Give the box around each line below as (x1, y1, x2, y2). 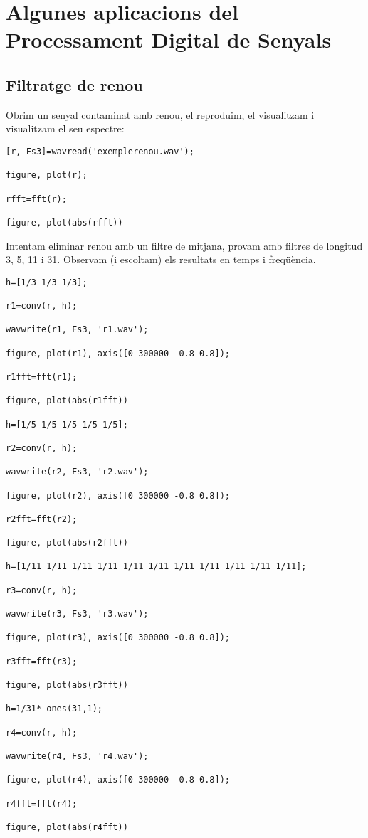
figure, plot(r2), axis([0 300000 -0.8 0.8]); (6, 490, 230, 501)
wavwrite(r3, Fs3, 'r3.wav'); (6, 609, 149, 620)
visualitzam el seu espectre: (6, 121, 125, 136)
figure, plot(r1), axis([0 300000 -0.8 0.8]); (6, 348, 230, 359)
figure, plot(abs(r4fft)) (6, 822, 128, 832)
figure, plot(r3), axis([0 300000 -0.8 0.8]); (6, 632, 230, 643)
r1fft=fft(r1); (6, 371, 78, 382)
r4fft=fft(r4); (6, 798, 78, 809)
